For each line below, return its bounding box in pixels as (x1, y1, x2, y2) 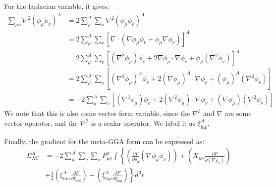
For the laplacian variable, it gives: (4, 1, 110, 11)
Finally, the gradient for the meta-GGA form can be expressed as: (4, 136, 205, 146)
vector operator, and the (4, 117, 78, 128)
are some (224, 108, 252, 118)
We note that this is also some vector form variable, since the (4, 108, 190, 118)
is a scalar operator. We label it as (91, 117, 196, 128)
